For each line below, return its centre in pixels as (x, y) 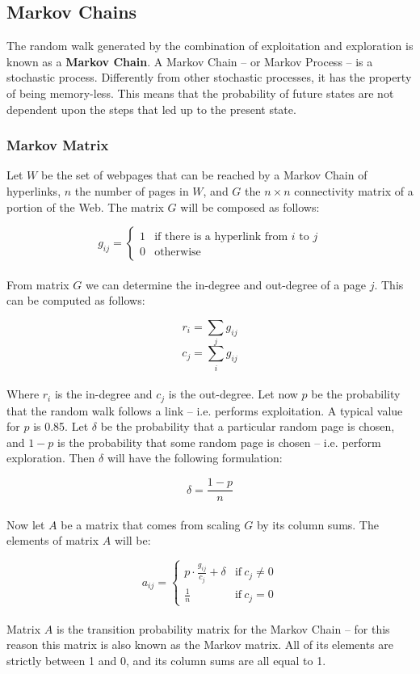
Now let (26, 524)
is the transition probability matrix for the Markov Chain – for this (223, 628)
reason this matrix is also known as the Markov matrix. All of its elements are (200, 645)
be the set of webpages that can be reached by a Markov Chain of (204, 175)
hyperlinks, (34, 190)
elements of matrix (53, 540)
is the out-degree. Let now (233, 394)
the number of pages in (132, 190)
